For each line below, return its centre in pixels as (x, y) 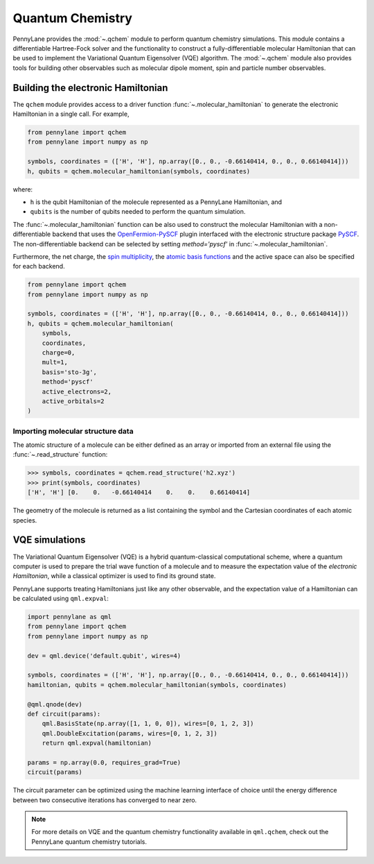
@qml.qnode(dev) (55, 704)
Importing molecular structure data (73, 431)
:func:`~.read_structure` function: (60, 455)
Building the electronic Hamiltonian (90, 88)
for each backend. (39, 266)
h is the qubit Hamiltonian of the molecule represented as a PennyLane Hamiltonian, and (156, 202)
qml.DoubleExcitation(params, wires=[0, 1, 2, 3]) (130, 733)
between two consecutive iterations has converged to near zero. (105, 800)
